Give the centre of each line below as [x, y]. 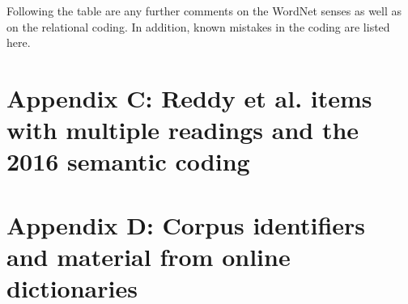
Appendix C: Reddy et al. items [189, 97]
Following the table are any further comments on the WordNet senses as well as [204, 11]
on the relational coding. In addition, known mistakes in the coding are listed [198, 26]
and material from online [149, 256]
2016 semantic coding [128, 161]
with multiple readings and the [183, 130]
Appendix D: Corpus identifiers [186, 224]
